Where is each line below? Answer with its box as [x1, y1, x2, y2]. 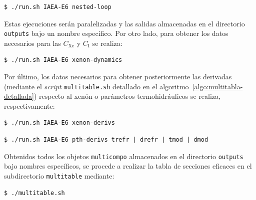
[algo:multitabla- [192, 81, 243, 91]
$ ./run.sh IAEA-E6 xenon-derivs [4, 119, 115, 127]
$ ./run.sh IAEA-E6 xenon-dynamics [4, 56, 122, 64]
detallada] [4, 91, 34, 101]
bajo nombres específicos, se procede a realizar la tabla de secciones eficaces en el [4, 161, 252, 171]
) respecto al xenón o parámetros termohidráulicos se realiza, [33, 91, 220, 101]
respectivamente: [4, 100, 55, 111]
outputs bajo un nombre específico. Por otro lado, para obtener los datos [4, 28, 228, 38]
